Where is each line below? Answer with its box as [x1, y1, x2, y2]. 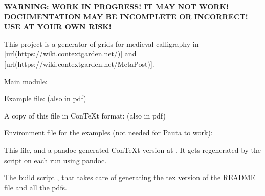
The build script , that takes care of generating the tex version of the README [4, 172, 256, 183]
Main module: [4, 75, 48, 86]
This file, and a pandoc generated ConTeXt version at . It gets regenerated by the [4, 144, 261, 155]
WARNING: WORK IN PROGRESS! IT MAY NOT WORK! [4, 1, 229, 11]
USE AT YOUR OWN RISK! [4, 21, 112, 32]
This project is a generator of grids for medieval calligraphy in [4, 38, 199, 49]
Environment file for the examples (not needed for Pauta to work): [4, 127, 213, 138]
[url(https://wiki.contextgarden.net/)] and [4, 48, 137, 59]
